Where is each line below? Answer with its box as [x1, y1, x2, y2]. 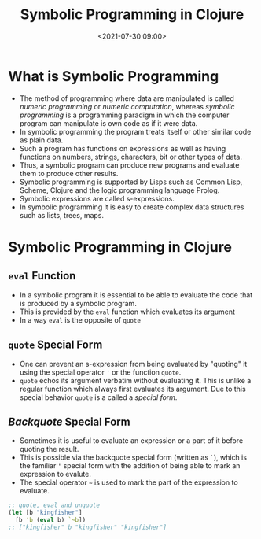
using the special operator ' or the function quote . [19, 367, 182, 377]
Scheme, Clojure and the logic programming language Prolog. [19, 185, 220, 194]
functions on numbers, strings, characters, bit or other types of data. [19, 152, 242, 161]
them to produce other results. [19, 168, 119, 178]
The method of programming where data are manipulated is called [19, 93, 234, 103]
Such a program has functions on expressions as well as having [19, 143, 226, 153]
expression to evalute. [19, 470, 92, 479]
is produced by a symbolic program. [19, 298, 138, 308]
